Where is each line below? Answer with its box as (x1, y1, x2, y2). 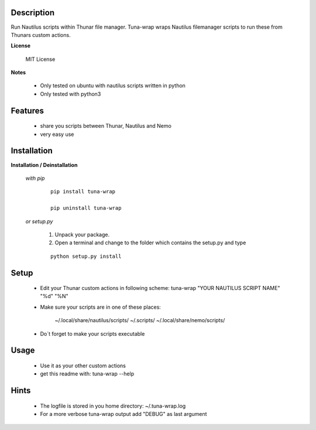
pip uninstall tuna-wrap (50, 205, 122, 211)
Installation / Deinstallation (11, 161, 78, 168)
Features (11, 105, 44, 115)
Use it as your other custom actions (40, 362, 126, 369)
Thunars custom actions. (11, 31, 71, 38)
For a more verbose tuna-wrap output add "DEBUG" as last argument (40, 411, 207, 418)
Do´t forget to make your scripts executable (40, 330, 145, 337)
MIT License (25, 56, 56, 63)
